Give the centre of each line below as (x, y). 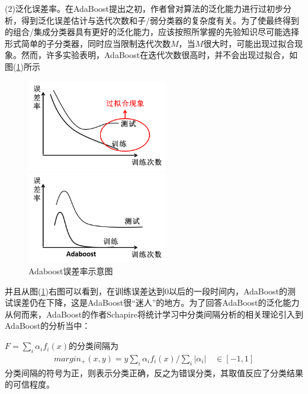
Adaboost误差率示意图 (71, 271)
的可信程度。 (30, 384)
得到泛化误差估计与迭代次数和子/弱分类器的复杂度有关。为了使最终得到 (160, 20)
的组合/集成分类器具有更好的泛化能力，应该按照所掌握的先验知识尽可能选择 (152, 32)
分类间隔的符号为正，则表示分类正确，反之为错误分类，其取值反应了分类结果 (154, 372)
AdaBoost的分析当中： (48, 326)
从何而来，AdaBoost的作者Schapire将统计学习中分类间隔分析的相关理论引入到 (154, 314)
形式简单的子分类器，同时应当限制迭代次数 (88, 43)
